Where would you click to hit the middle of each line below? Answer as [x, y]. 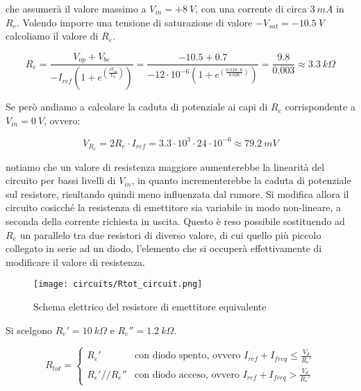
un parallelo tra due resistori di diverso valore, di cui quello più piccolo [170, 234]
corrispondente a [320, 107]
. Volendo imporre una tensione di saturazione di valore [135, 22]
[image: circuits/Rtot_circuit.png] [118, 284]
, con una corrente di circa [251, 8]
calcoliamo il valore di [52, 36]
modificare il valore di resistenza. [75, 261]
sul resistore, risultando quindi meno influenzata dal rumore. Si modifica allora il [177, 193]
